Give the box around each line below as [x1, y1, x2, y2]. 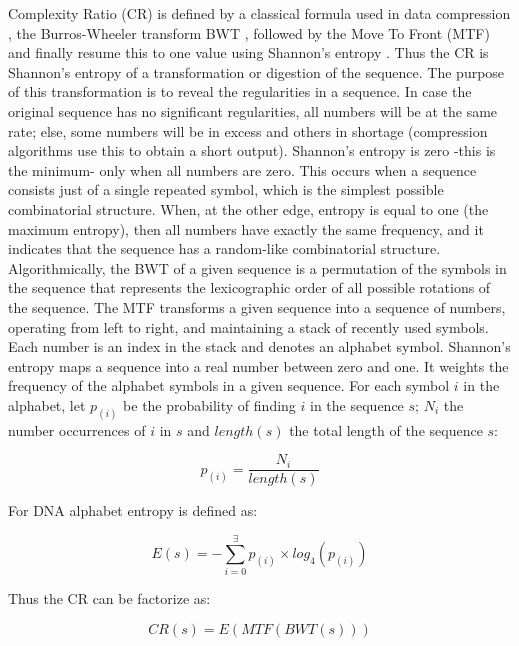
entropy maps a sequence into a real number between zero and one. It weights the [8, 355, 509, 376]
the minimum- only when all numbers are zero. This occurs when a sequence [8, 159, 477, 180]
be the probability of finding [123, 394, 296, 415]
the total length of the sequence [289, 419, 483, 440]
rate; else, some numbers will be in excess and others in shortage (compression [8, 120, 488, 141]
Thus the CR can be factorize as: [8, 588, 211, 609]
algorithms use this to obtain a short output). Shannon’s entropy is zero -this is [8, 140, 496, 161]
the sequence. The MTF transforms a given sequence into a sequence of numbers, [8, 296, 506, 317]
